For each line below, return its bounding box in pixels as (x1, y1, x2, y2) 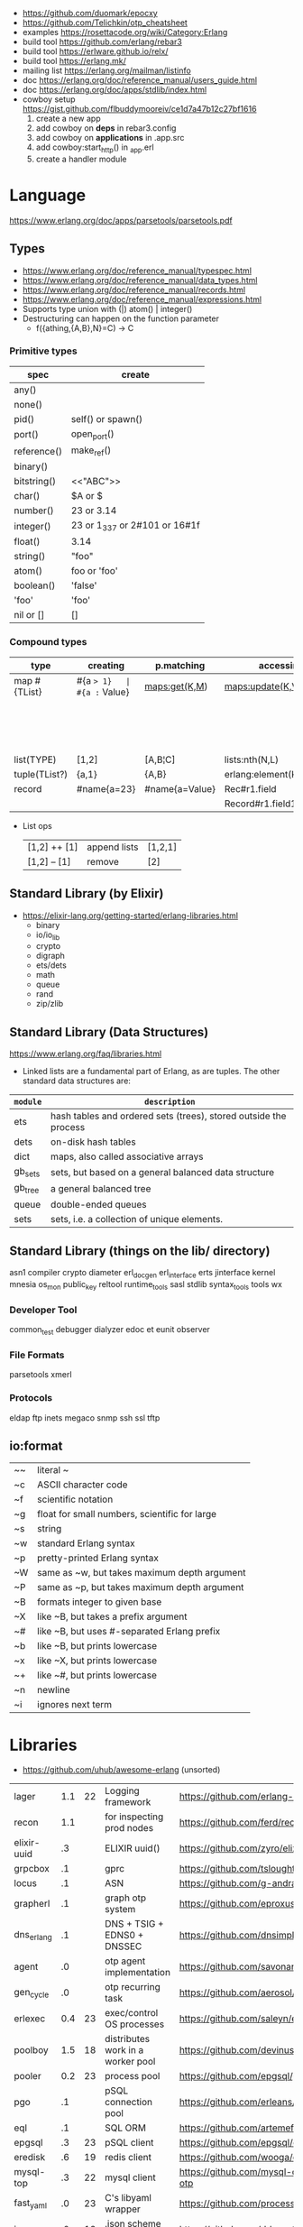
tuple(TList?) (14, 768, 69, 780)
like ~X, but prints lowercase (37, 1654, 158, 1667)
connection (105, 2096, 153, 2109)
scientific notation (37, 1493, 114, 1505)
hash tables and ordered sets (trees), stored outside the (50, 1109, 287, 1122)
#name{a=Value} (143, 782, 216, 795)
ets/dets (35, 960, 68, 971)
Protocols (9, 1392, 53, 1404)
